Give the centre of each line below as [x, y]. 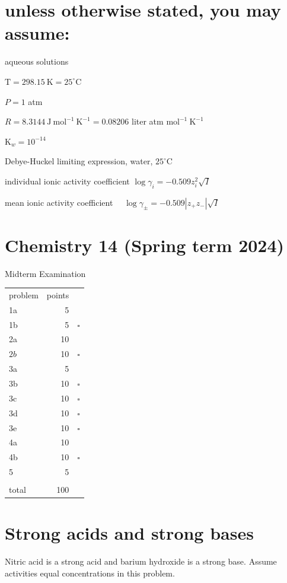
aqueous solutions [37, 61]
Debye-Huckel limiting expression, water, [79, 161]
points [58, 294]
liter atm [148, 121]
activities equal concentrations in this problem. [90, 573]
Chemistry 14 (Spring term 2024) [145, 245]
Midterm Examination [45, 273]
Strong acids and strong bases [129, 533]
